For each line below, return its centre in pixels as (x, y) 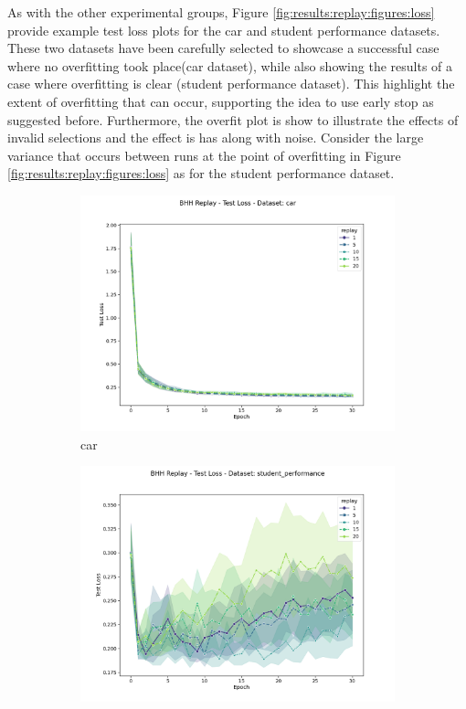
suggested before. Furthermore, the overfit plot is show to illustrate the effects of (233, 119)
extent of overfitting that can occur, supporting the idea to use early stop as (221, 101)
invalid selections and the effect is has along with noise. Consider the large (216, 138)
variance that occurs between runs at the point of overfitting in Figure (204, 155)
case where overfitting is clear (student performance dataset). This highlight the (231, 84)
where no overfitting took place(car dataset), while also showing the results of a (230, 65)
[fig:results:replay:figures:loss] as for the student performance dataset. (201, 173)
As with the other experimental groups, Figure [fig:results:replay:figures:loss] (221, 12)
